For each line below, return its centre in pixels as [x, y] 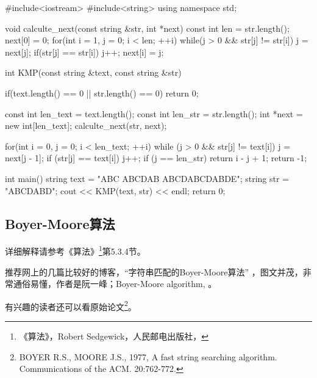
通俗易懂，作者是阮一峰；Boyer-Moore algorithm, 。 [115, 284]
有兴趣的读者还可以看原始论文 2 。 [71, 305]
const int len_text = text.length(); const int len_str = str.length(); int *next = [154, 113]
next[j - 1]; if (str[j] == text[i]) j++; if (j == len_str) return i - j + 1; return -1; [156, 158]
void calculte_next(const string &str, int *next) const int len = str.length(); [147, 28]
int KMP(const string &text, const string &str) [93, 72]
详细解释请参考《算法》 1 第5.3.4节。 [75, 250]
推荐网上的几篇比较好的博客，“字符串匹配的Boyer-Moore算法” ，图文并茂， [154, 271]
